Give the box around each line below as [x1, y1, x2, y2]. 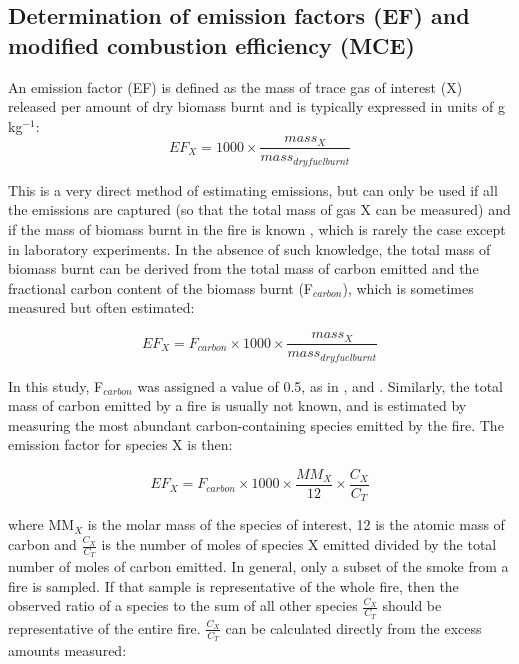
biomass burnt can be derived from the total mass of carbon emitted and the [8, 258, 479, 279]
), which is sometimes [342, 277, 474, 298]
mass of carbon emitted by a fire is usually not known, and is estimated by [8, 395, 467, 416]
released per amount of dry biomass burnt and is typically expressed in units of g [8, 96, 505, 117]
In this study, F [8, 375, 104, 396]
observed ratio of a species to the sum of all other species [8, 595, 358, 616]
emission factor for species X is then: [8, 434, 233, 455]
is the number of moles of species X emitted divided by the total [101, 534, 497, 555]
